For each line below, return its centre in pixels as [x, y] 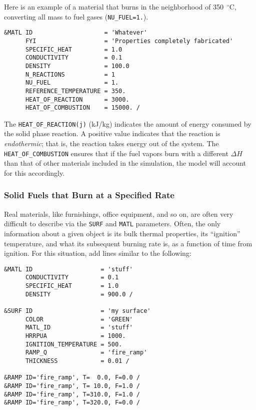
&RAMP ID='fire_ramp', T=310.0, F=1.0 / [72, 394]
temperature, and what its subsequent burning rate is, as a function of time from [128, 243]
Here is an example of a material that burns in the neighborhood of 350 [114, 7]
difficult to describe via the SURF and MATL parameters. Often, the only [112, 224]
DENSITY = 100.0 [77, 66]
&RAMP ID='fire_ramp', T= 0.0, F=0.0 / [72, 378]
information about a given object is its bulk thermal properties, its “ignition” [122, 233]
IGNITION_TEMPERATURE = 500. [74, 344]
